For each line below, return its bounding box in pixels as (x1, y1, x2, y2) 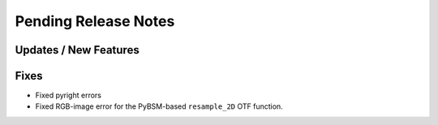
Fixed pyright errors (35, 90, 101, 101)
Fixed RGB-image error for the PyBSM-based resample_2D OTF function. (35, 101, 283, 111)
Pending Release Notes (15, 12, 175, 30)
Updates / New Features (15, 43, 140, 57)
